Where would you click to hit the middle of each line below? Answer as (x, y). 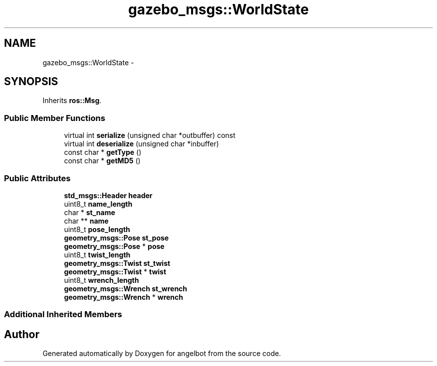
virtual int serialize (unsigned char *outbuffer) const (150, 135)
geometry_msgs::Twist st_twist (117, 263)
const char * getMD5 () (102, 161)
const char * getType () (103, 152)
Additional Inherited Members (63, 314)
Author (22, 334)
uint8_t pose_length (97, 229)
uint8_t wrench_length (102, 280)
